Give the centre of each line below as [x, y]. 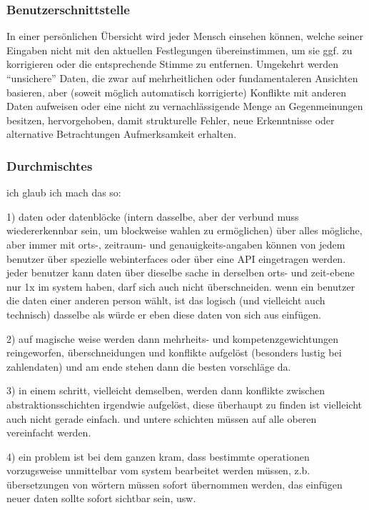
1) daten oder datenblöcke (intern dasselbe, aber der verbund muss [153, 216]
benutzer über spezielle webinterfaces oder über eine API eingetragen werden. [176, 258]
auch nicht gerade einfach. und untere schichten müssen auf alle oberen [162, 418]
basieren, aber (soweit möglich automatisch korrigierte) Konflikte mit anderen [177, 92]
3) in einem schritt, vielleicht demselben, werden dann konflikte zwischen [166, 390]
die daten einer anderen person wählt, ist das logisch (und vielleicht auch [166, 300]
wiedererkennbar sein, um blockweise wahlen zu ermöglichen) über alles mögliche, [184, 230]
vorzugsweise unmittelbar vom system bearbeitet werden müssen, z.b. [158, 470]
